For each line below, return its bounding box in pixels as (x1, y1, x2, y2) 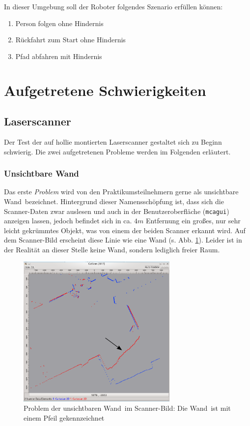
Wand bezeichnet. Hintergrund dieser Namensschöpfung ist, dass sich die (4, 196, 224, 206)
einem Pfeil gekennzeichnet (24, 413, 105, 423)
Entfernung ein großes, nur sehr (146, 215, 241, 226)
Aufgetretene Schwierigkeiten (4, 80, 206, 100)
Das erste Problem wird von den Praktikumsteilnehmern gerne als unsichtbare (4, 186, 239, 197)
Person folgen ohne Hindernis (15, 18, 104, 28)
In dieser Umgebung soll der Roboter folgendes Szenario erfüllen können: (4, 1, 223, 11)
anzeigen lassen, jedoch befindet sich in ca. (4, 215, 132, 226)
